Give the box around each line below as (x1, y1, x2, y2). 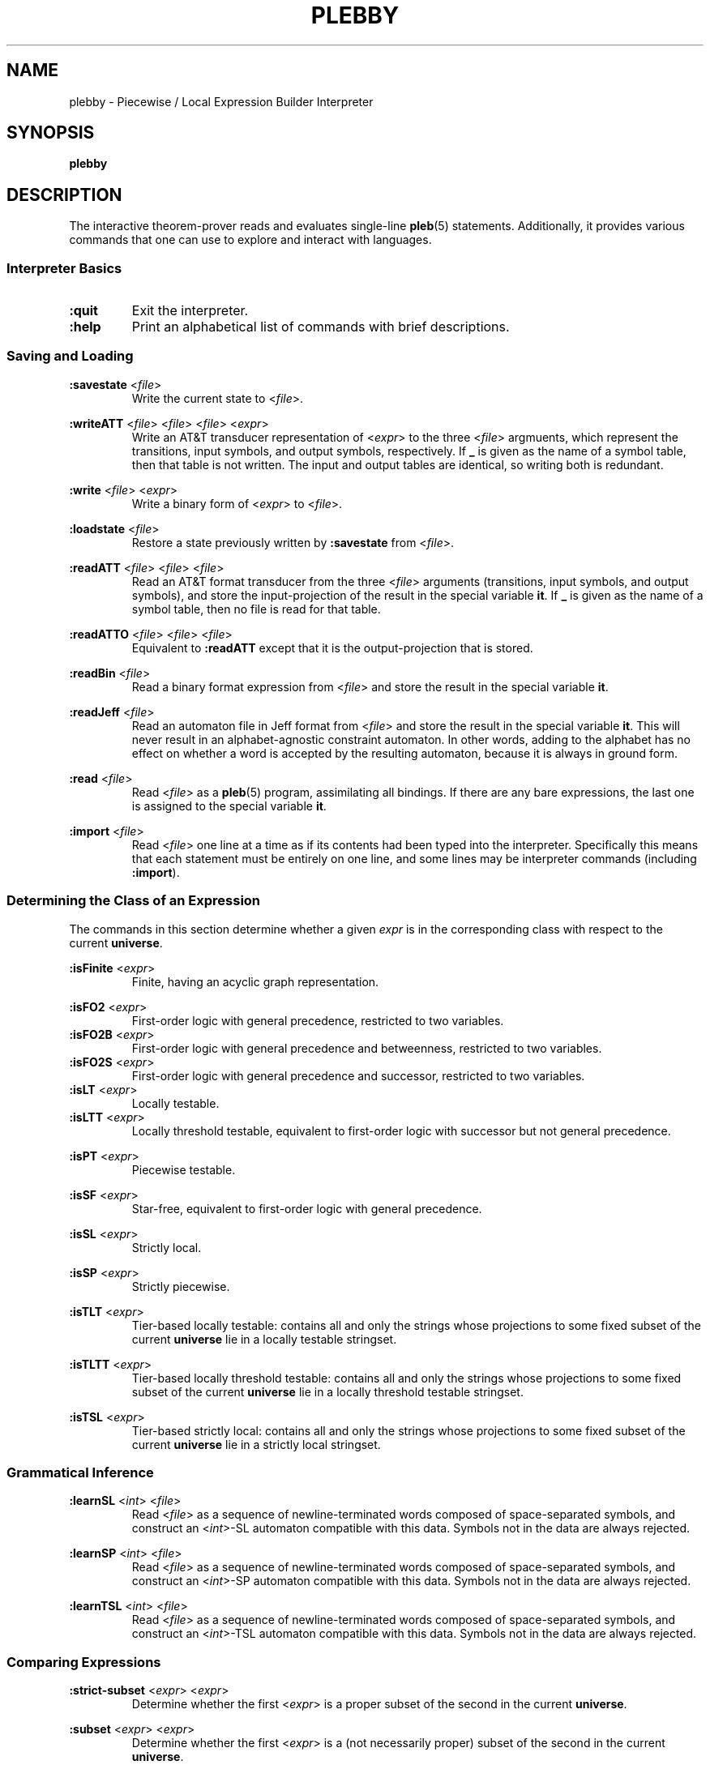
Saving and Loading (6, 348, 134, 365)
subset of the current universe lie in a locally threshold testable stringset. (131, 1384, 524, 1399)
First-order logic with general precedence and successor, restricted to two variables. (131, 1068, 585, 1083)
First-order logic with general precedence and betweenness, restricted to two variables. (131, 1041, 602, 1055)
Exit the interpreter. (131, 302, 249, 319)
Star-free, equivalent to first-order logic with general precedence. (131, 1201, 482, 1216)
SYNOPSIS (6, 122, 95, 143)
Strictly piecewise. (131, 1279, 230, 1293)
